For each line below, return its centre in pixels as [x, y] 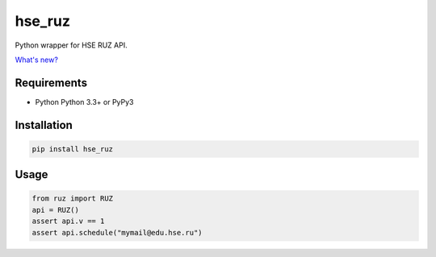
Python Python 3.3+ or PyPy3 [84, 102]
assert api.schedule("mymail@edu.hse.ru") [117, 232]
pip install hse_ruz [72, 149]
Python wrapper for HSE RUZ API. [71, 45]
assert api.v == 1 [68, 221]
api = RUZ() [56, 210]
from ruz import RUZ [72, 199]
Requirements [51, 83]
